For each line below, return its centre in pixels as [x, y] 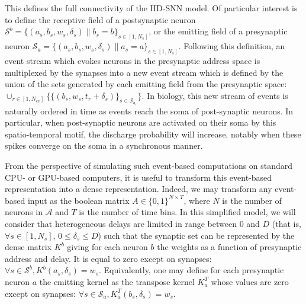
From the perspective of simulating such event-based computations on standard [149, 165]
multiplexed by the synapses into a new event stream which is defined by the [144, 72]
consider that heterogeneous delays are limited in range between [121, 223]
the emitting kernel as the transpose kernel [117, 281]
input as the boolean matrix [78, 200]
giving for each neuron [107, 247]
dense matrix [28, 247]
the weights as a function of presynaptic [229, 247]
